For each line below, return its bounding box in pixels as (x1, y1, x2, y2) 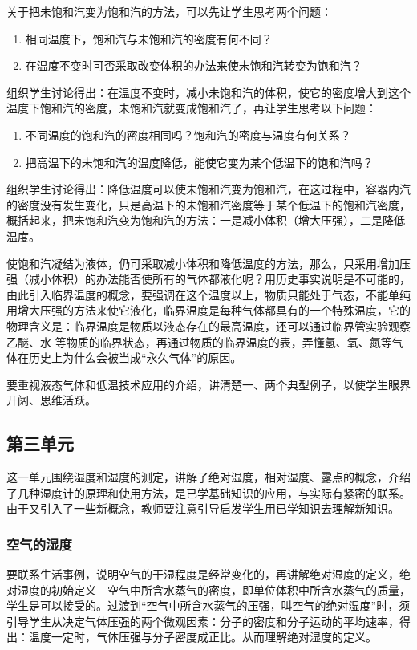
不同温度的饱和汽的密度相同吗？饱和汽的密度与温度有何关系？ (25, 126, 351, 143)
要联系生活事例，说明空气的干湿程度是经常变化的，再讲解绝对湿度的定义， (6, 566, 399, 583)
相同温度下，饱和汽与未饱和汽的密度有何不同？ (25, 30, 273, 47)
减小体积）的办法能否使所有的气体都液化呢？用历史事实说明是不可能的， (28, 270, 411, 287)
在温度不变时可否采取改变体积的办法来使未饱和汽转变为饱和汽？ (25, 57, 362, 74)
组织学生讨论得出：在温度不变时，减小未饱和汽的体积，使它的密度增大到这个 (6, 83, 411, 100)
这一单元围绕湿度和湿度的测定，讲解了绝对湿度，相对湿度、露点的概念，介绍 (6, 469, 411, 485)
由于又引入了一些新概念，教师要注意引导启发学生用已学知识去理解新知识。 (6, 500, 399, 517)
